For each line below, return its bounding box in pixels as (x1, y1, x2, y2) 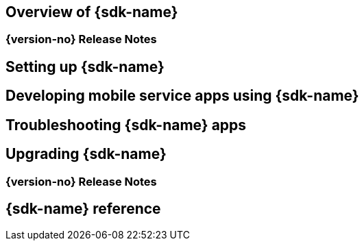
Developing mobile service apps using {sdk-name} (5, 87, 359, 105)
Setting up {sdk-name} (5, 58, 165, 75)
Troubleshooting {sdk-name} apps (5, 116, 247, 134)
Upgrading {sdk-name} (5, 145, 167, 163)
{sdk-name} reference (5, 199, 161, 217)
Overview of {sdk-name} (5, 3, 178, 21)
